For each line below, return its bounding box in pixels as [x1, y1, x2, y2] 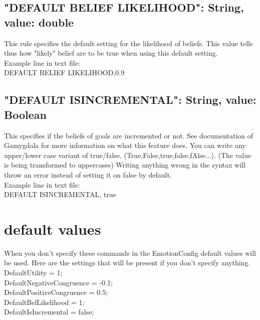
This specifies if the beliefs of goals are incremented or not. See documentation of [4, 130, 253, 140]
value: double [4, 14, 74, 30]
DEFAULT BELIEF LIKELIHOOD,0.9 [4, 67, 125, 78]
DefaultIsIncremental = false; [4, 306, 94, 317]
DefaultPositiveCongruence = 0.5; [4, 287, 108, 297]
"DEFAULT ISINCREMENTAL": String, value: [4, 92, 256, 107]
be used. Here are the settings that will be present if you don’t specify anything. [4, 257, 250, 268]
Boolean [4, 106, 47, 122]
